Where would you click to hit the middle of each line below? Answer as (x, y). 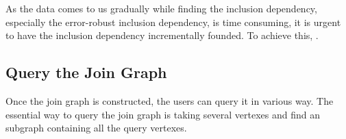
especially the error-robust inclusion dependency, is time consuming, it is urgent (173, 22)
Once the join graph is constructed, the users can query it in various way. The (170, 100)
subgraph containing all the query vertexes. (96, 128)
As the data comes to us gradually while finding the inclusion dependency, (161, 8)
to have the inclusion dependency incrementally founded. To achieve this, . (162, 35)
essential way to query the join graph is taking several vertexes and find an (163, 114)
